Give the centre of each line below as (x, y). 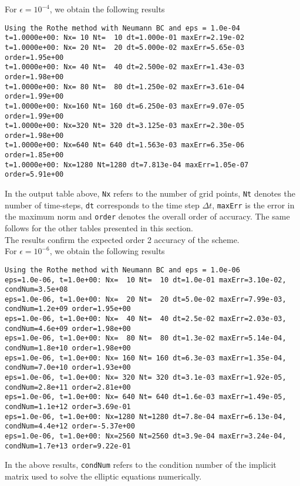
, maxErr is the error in (253, 205)
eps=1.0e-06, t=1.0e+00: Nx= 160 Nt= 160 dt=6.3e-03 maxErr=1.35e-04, (146, 358)
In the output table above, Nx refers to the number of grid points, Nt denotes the (150, 193)
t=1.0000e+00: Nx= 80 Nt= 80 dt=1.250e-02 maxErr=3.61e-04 (125, 87)
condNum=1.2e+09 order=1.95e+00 (68, 309)
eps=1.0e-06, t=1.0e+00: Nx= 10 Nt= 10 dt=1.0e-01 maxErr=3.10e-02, (146, 280)
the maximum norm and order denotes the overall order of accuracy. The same (147, 216)
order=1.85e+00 (34, 155)
